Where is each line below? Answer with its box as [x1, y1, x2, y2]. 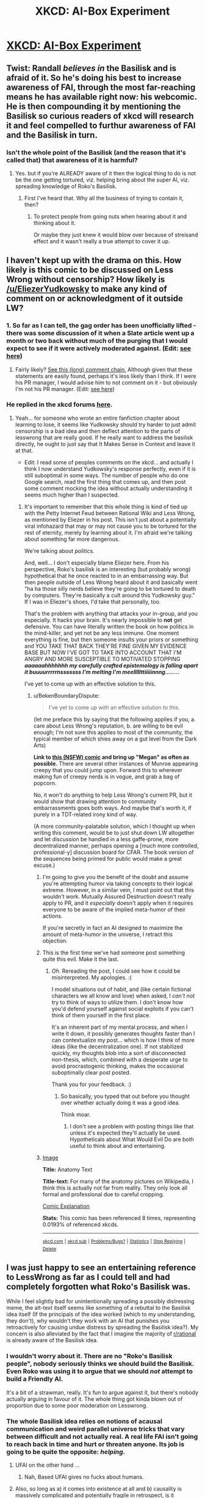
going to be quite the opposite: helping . [6, 1447, 126, 1456]
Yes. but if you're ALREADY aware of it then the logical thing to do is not [15, 169, 196, 177]
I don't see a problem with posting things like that [70, 1122, 194, 1130]
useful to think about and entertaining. [70, 1142, 166, 1149]
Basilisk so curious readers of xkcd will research [6, 111, 194, 121]
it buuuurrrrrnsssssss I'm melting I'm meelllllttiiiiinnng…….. [24, 668, 180, 676]
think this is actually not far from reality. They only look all [42, 1184, 188, 1191]
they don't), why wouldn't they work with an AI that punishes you [6, 1317, 170, 1324]
